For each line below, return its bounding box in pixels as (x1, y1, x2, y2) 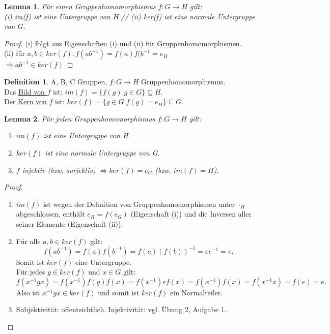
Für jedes (16, 266, 45, 277)
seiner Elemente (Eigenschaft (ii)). (16, 218, 123, 229)
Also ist (16, 287, 40, 297)
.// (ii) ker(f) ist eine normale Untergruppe (119, 11, 256, 21)
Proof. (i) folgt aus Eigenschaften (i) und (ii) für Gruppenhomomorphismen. (4, 38, 242, 48)
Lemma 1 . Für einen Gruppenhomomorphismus (4, 1, 156, 11)
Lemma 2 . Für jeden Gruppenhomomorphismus (4, 113, 155, 124)
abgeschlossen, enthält (16, 208, 85, 219)
